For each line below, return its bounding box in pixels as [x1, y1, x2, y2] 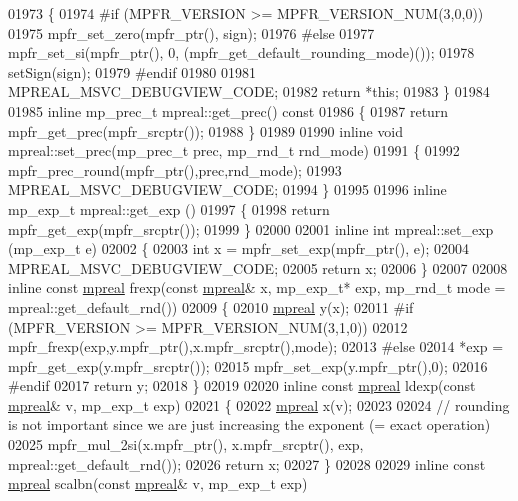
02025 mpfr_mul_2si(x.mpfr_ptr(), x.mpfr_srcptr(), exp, [8, 434, 364, 455]
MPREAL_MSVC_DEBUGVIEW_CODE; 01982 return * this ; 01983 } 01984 [8, 81, 490, 102]
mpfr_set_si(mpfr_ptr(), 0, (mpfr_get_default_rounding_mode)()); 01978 [8, 42, 475, 63]
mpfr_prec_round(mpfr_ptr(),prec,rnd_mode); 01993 [8, 159, 342, 180]
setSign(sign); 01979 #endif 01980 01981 [8, 61, 256, 82]
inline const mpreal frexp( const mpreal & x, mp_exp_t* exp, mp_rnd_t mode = [8, 277, 506, 298]
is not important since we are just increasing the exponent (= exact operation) [8, 414, 491, 435]
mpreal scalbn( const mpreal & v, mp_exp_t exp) [8, 473, 308, 494]
